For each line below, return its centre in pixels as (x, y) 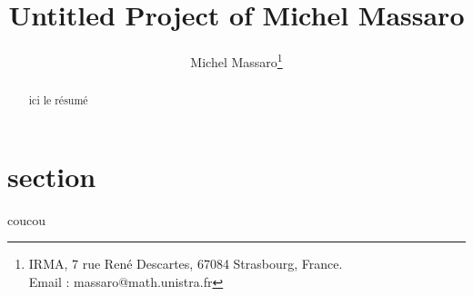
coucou (26, 219)
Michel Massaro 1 (236, 60)
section (52, 176)
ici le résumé (58, 100)
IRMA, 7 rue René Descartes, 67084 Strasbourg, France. (186, 264)
